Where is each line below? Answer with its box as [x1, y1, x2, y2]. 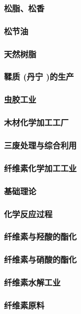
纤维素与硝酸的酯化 [4, 253, 77, 266]
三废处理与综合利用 [4, 139, 77, 151]
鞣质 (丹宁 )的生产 [4, 70, 74, 83]
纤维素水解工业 [4, 276, 61, 289]
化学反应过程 [4, 207, 53, 220]
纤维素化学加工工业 [4, 161, 77, 174]
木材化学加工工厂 [4, 116, 69, 129]
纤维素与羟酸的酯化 [4, 230, 77, 243]
